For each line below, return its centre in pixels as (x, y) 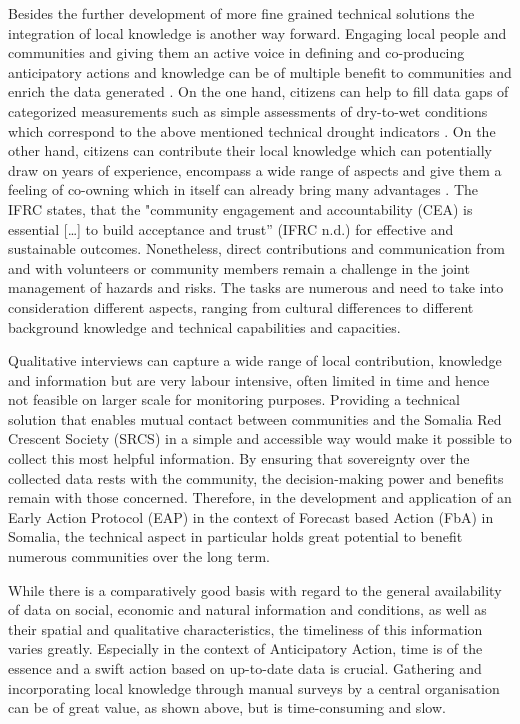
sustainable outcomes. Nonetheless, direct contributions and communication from (256, 248)
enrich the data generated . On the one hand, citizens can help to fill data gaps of (258, 91)
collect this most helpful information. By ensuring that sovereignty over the (239, 458)
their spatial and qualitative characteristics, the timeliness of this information (245, 628)
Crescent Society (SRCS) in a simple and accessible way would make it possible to (260, 438)
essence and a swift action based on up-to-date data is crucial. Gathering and (245, 668)
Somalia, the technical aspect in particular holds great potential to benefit (235, 536)
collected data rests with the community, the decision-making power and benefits (256, 477)
